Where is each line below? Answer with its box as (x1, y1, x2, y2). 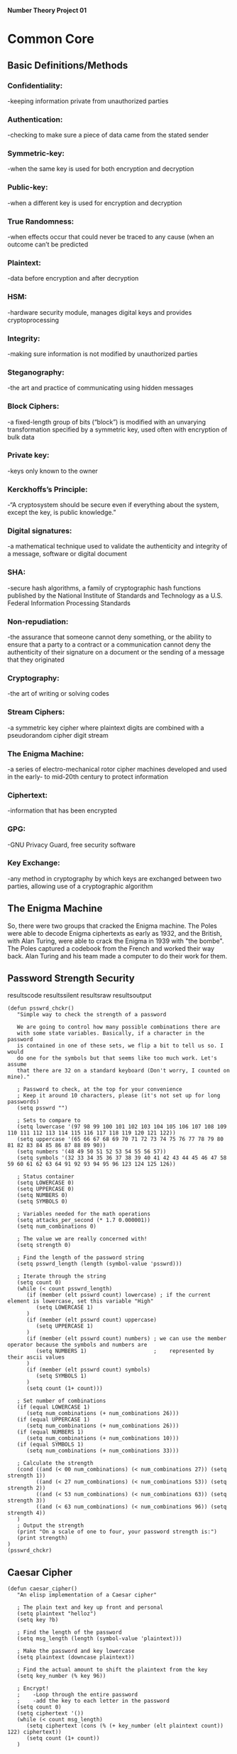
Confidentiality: (7, 80, 63, 90)
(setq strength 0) (16, 1242, 72, 1249)
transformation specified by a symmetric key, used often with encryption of (7, 425, 228, 434)
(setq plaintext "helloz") (16, 1610, 97, 1617)
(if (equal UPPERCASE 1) (16, 1416, 91, 1424)
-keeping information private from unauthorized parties (7, 96, 169, 105)
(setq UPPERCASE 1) (35, 1322, 94, 1330)
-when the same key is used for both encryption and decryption (7, 165, 194, 173)
